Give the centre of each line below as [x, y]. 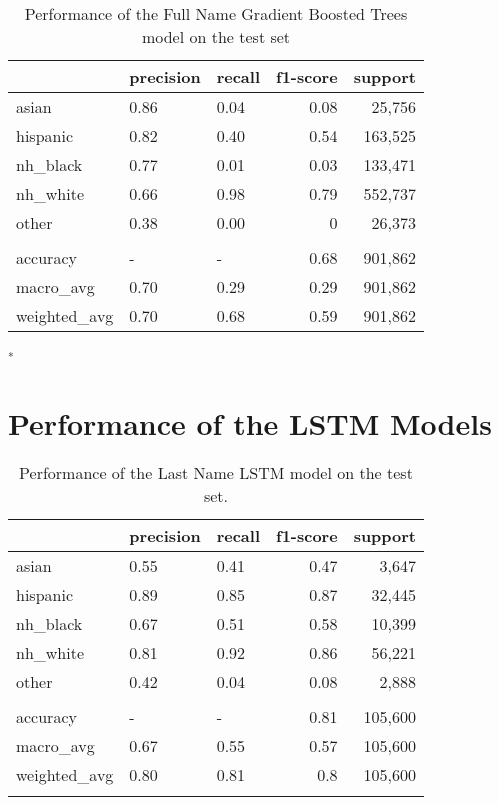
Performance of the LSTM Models [250, 422]
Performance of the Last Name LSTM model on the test [216, 473]
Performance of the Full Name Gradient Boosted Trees [216, 13]
